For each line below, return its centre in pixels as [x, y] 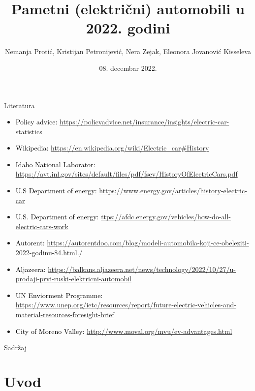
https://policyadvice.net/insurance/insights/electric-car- [144, 122]
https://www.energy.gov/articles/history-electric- [173, 191]
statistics [29, 131]
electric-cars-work [42, 226]
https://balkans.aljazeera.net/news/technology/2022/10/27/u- [142, 269]
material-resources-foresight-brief [65, 314]
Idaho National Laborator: [55, 164]
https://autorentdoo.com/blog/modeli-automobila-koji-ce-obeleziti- [148, 243]
